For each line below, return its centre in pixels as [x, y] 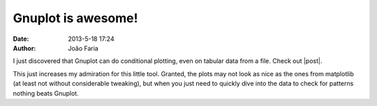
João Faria [83, 48]
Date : [21, 39]
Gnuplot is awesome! [75, 18]
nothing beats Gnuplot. [46, 93]
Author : [24, 48]
